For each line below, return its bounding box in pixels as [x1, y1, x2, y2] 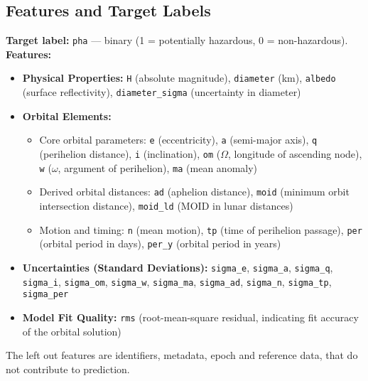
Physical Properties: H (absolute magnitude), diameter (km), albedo [22, 70, 336, 85]
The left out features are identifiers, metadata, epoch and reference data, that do [6, 348, 358, 363]
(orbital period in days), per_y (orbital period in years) [39, 236, 281, 251]
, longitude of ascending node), [228, 146, 362, 161]
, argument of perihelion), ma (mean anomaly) [58, 160, 258, 175]
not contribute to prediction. [6, 361, 130, 376]
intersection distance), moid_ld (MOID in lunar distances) [39, 198, 293, 213]
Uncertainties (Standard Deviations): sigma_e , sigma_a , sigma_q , [22, 259, 333, 274]
